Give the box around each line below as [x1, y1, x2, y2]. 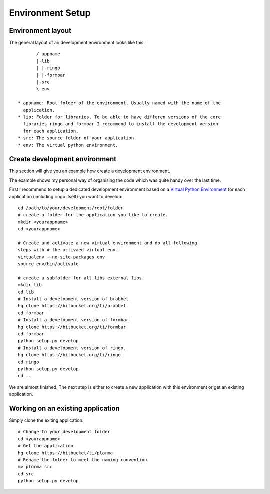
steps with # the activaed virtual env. [18, 247, 118, 253]
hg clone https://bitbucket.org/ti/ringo [18, 352, 121, 358]
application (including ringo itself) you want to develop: [9, 193, 123, 199]
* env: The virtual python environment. [18, 142, 118, 148]
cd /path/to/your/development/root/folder [18, 205, 124, 211]
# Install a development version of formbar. [18, 317, 132, 323]
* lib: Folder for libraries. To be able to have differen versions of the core [18, 114, 221, 120]
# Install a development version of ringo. [18, 345, 126, 351]
